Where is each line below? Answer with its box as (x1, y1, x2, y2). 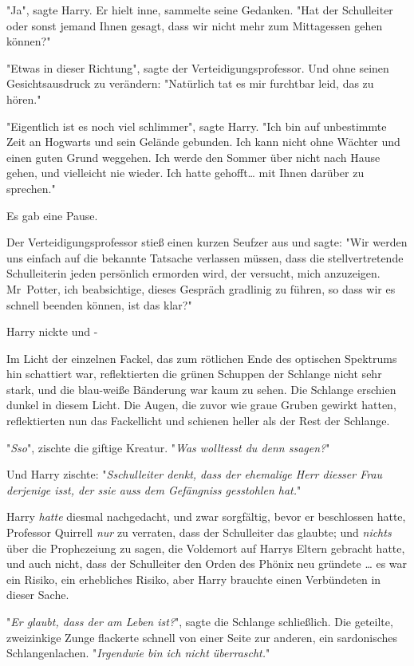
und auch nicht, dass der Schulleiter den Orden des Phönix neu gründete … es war (6, 555, 408, 572)
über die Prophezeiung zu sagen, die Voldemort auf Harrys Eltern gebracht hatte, (6, 539, 405, 556)
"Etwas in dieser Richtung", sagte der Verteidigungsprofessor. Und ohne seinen (6, 59, 389, 76)
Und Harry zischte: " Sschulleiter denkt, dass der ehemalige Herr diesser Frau (6, 466, 383, 483)
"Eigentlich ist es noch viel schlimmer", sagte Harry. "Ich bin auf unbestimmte (6, 117, 387, 134)
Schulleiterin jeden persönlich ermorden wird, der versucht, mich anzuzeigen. (6, 265, 380, 282)
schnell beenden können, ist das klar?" (6, 296, 192, 313)
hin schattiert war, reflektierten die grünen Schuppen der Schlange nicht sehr (6, 365, 382, 382)
